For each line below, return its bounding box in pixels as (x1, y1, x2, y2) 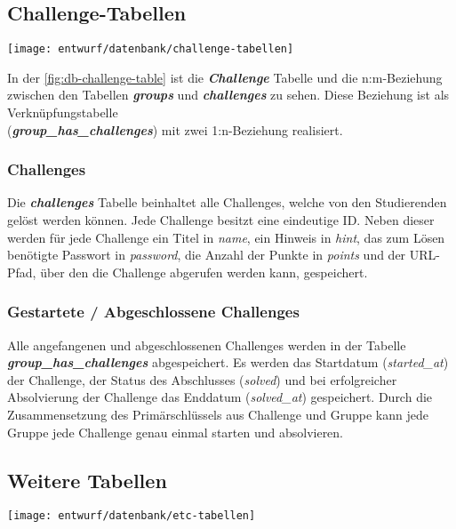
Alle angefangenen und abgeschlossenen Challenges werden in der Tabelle (7, 335, 406, 354)
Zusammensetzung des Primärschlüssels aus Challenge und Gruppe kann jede (7, 405, 428, 424)
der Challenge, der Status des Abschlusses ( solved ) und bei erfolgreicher (7, 370, 397, 389)
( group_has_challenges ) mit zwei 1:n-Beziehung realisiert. (7, 120, 343, 139)
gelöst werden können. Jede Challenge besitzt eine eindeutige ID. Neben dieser (7, 211, 435, 229)
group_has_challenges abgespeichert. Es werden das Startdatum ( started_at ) (7, 353, 449, 372)
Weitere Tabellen (7, 466, 167, 493)
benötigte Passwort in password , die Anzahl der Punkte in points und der (7, 245, 406, 264)
